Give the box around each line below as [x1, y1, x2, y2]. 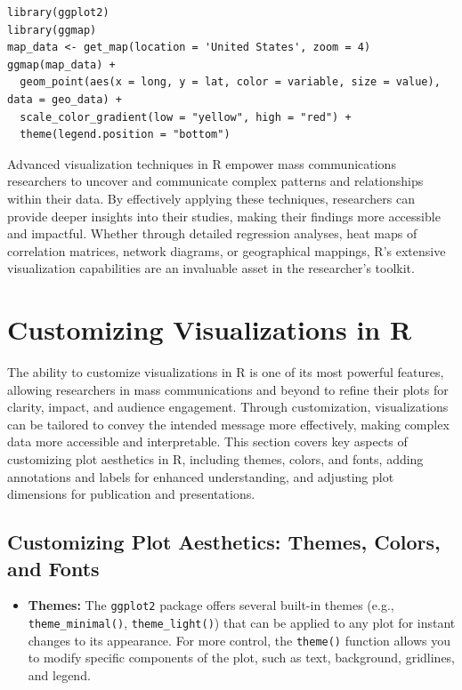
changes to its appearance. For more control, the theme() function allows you [28, 630, 451, 649]
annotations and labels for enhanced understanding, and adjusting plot [7, 467, 394, 485]
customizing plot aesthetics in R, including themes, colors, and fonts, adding [7, 450, 424, 468]
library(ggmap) [7, 23, 97, 36]
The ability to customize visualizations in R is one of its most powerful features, [7, 363, 444, 381]
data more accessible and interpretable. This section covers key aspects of [7, 432, 408, 451]
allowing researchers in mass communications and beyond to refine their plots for [7, 380, 449, 398]
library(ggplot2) [7, 6, 109, 19]
